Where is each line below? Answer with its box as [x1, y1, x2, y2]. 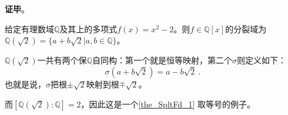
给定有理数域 [5, 22, 54, 35]
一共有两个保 [37, 54, 87, 66]
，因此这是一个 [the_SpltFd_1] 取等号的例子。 [81, 97, 256, 110]
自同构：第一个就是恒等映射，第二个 [92, 54, 232, 66]
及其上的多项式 [59, 22, 118, 35]
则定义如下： [236, 54, 286, 66]
